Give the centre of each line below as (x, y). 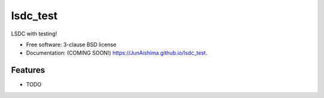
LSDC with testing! (34, 34)
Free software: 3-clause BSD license (71, 44)
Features (28, 70)
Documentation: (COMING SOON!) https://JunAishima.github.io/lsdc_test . (117, 53)
